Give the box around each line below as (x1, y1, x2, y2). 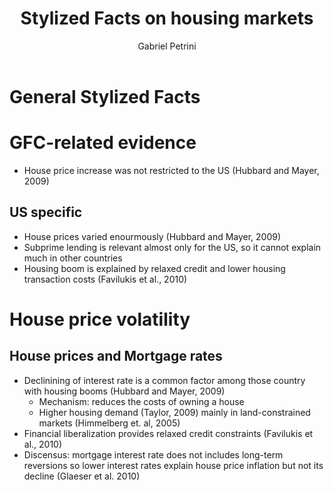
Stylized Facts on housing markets (20, 7, 314, 30)
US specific (9, 204, 83, 221)
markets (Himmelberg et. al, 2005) (38, 417, 181, 429)
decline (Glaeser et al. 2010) (23, 470, 141, 482)
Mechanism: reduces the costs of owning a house (38, 395, 245, 407)
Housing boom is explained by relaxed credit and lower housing (23, 262, 286, 274)
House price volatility (9, 308, 191, 331)
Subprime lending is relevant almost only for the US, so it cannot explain (23, 241, 322, 253)
